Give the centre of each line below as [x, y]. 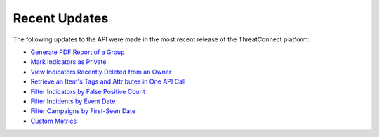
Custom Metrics [54, 121]
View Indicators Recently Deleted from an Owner [101, 72]
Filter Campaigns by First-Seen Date [83, 111]
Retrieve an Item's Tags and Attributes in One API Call [108, 81]
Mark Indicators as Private [68, 62]
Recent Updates [61, 18]
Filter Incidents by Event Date [73, 101]
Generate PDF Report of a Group [78, 52]
